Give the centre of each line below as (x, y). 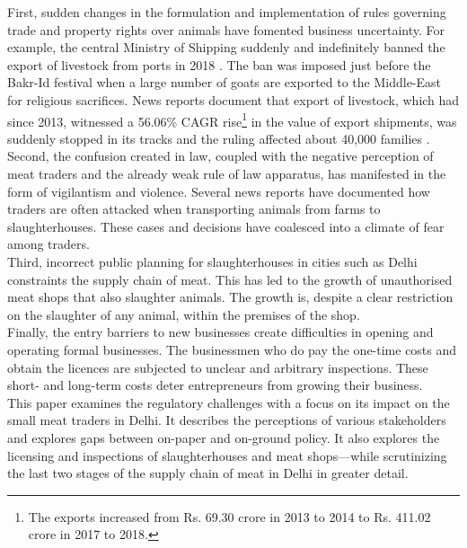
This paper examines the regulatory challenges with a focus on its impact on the (229, 402)
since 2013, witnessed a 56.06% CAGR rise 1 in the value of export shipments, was (232, 119)
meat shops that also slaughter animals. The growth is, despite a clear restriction (230, 297)
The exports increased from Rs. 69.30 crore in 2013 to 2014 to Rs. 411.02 (229, 516)
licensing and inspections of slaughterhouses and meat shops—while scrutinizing (227, 455)
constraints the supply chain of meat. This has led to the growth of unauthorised (230, 279)
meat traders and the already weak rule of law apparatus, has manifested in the (227, 173)
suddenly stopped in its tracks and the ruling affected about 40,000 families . (219, 138)
